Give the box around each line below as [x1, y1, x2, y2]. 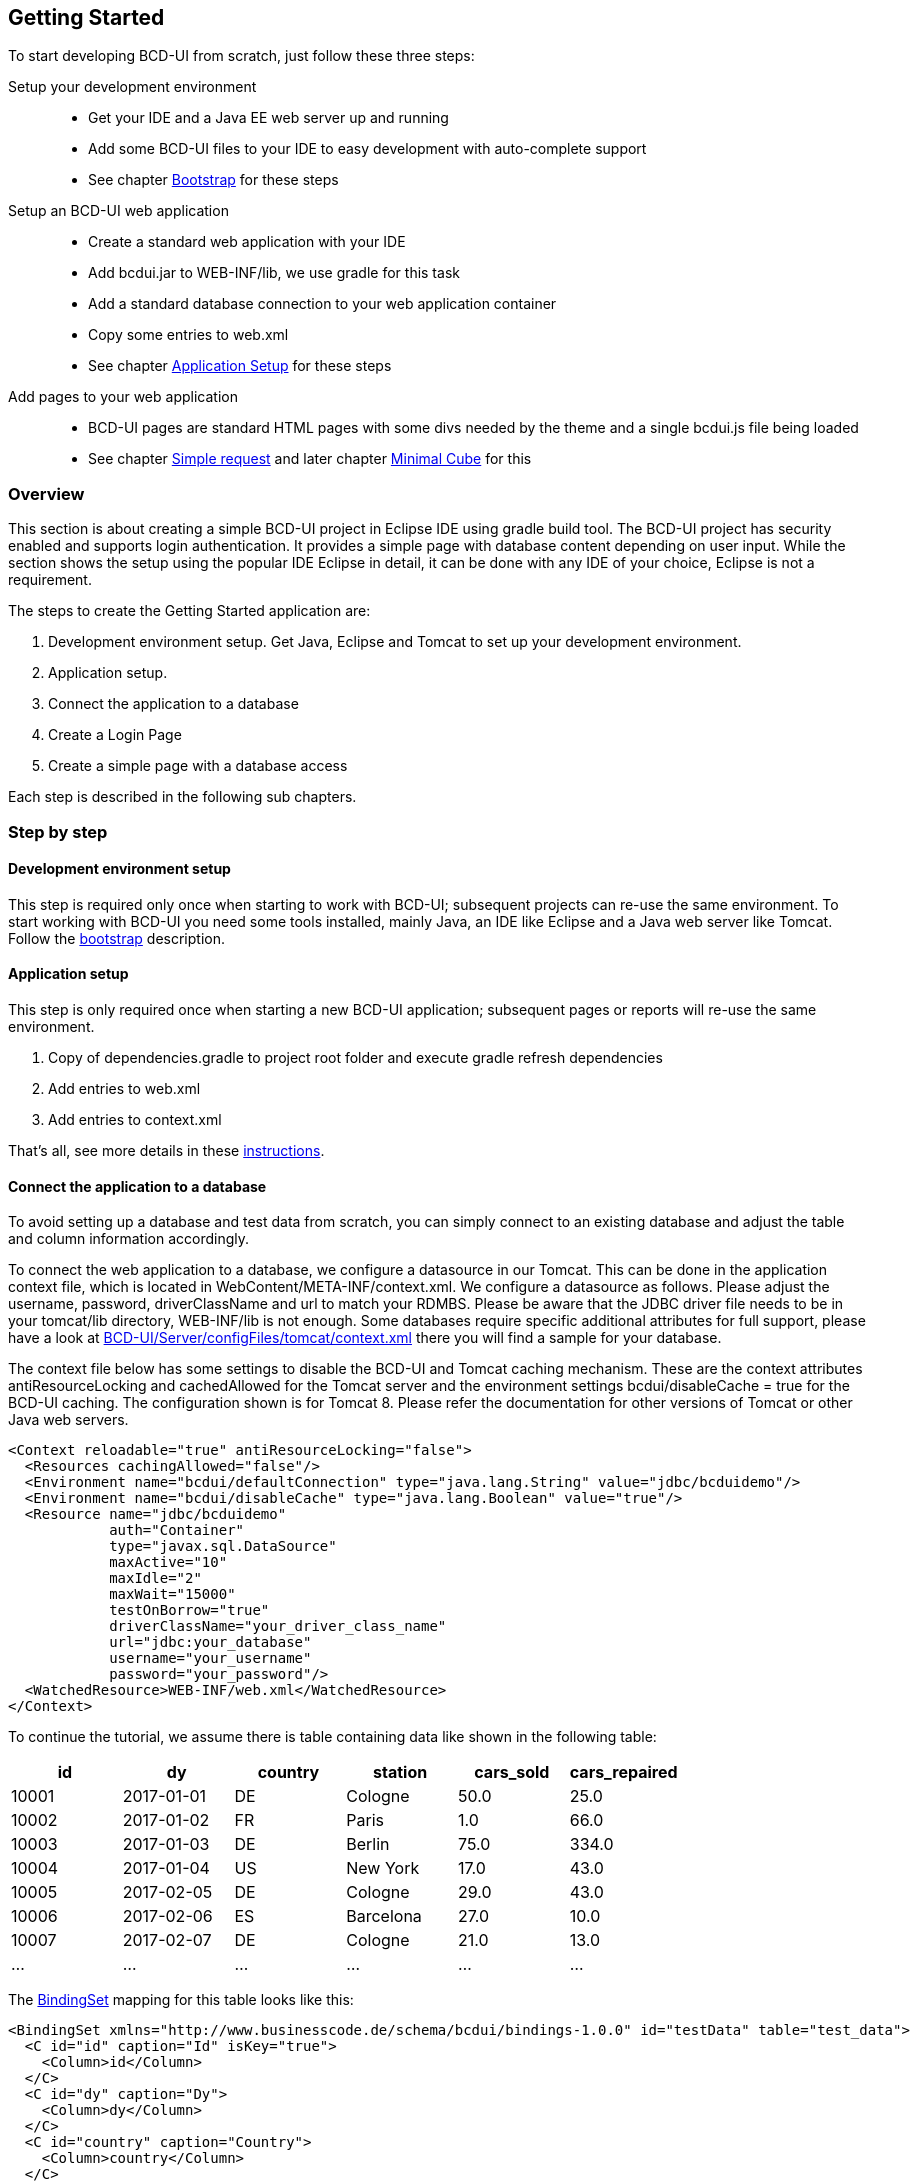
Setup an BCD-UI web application [8, 202, 229, 220]
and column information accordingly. [8, 1230, 250, 1248]
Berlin [346, 1834, 390, 1855]
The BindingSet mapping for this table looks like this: [8, 1991, 354, 2009]
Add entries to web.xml [48, 1079, 201, 1097]
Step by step [8, 821, 108, 842]
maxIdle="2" [109, 1570, 202, 1587]
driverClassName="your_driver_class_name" [109, 1618, 447, 1635]
